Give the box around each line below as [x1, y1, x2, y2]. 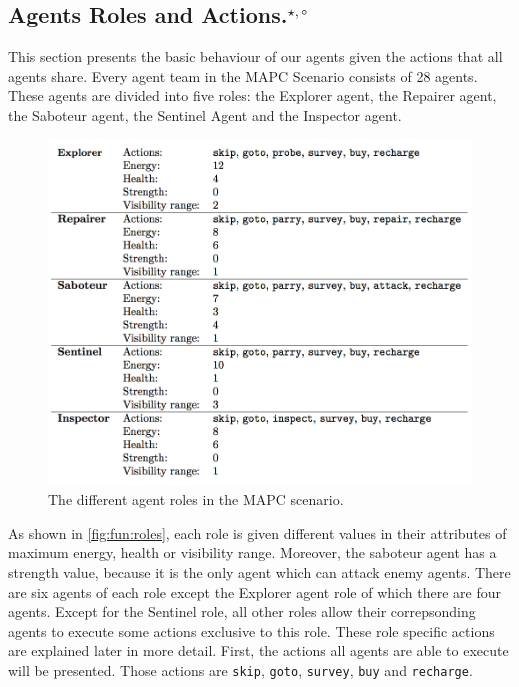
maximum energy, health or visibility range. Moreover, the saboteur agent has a [8, 542, 497, 563]
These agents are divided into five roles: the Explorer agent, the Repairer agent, [8, 85, 497, 106]
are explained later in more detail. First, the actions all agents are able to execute [8, 640, 509, 661]
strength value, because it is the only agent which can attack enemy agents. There [8, 562, 511, 583]
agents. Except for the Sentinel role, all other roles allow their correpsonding [8, 601, 476, 622]
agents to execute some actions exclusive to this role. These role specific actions [8, 620, 495, 641]
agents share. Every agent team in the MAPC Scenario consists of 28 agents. [8, 65, 478, 86]
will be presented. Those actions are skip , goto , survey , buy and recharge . [8, 659, 473, 680]
